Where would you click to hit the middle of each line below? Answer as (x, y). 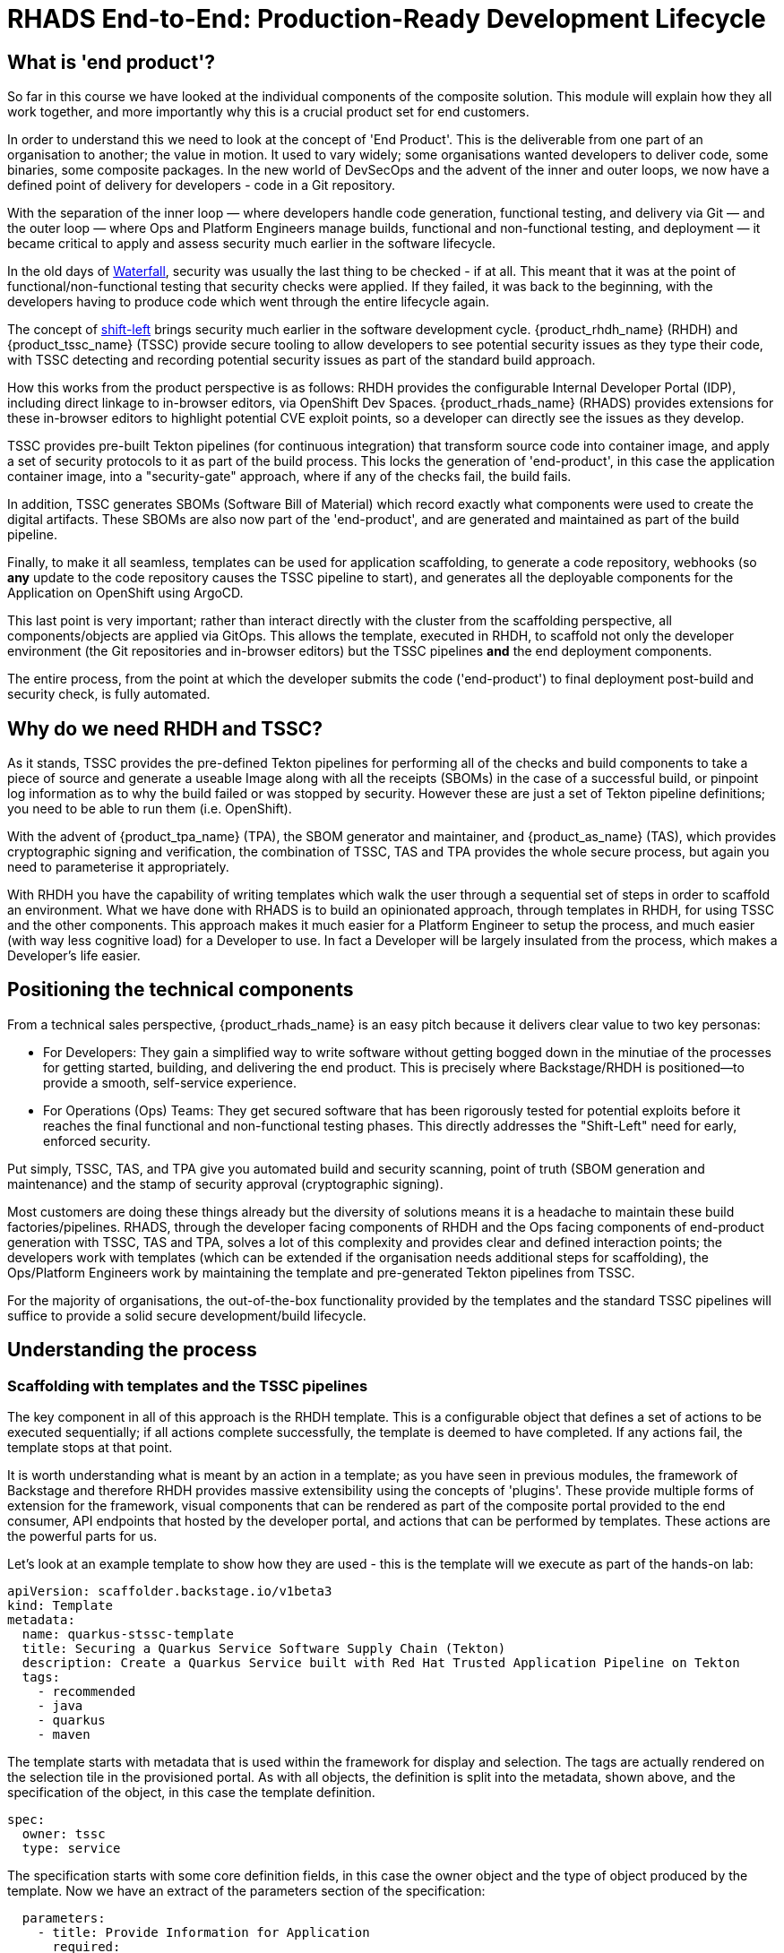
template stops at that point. (90, 1448)
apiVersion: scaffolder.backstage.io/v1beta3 (170, 1592)
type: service (71, 1849)
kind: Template (60, 1606)
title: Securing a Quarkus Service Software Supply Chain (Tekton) (264, 1649)
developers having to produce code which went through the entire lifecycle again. (249, 302)
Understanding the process (132, 1350)
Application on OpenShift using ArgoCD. (125, 593)
